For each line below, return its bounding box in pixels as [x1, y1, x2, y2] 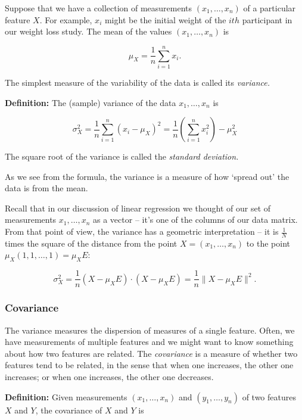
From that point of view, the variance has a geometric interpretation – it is [5, 225, 279, 238]
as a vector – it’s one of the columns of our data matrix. [93, 213, 298, 226]
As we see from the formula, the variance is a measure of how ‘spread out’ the [5, 170, 289, 182]
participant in [242, 13, 292, 26]
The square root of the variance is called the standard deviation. [5, 150, 239, 163]
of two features [242, 390, 296, 403]
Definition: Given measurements [5, 390, 127, 403]
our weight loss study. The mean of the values [5, 25, 172, 38]
